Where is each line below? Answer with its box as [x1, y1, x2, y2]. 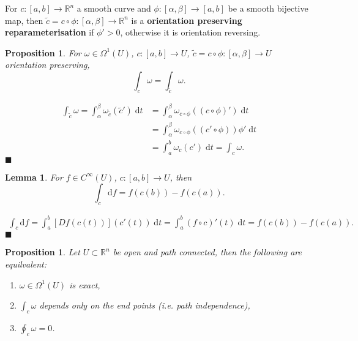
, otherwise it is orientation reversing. [120, 26, 261, 39]
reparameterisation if [5, 26, 94, 39]
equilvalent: [5, 258, 47, 271]
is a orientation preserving [131, 13, 242, 26]
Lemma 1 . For [5, 170, 63, 183]
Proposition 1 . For [5, 46, 81, 59]
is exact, [69, 278, 100, 291]
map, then [5, 13, 43, 26]
